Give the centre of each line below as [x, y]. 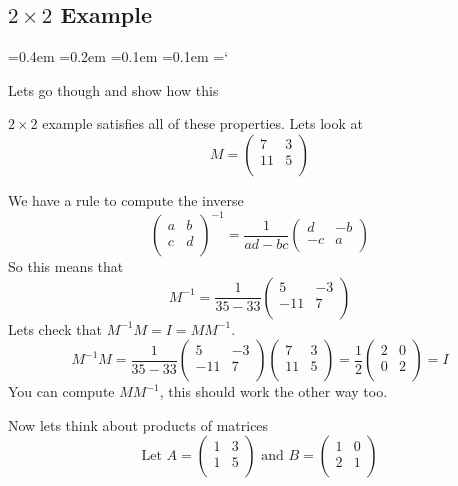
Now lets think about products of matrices [138, 424]
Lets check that [55, 328]
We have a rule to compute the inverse [126, 199]
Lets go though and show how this [113, 89]
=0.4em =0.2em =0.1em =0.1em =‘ [118, 56]
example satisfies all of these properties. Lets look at [202, 123]
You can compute [61, 391]
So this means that [66, 266]
